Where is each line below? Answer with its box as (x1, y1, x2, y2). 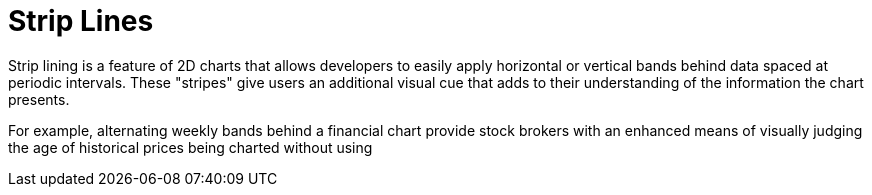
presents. (8, 90, 70, 108)
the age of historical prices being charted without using (8, 138, 373, 156)
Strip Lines (8, 4, 154, 38)
